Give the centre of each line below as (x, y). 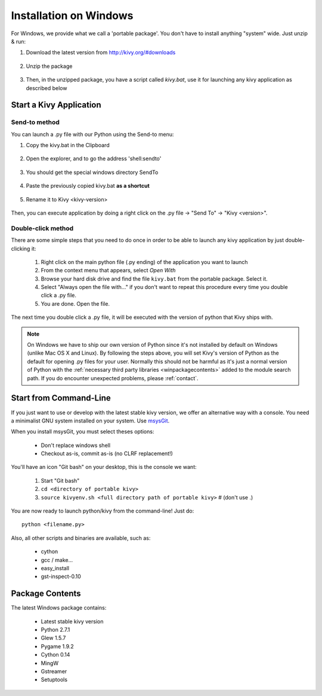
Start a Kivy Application (56, 105)
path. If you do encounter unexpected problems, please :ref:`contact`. (113, 378)
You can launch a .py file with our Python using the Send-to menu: (92, 134)
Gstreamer (54, 672)
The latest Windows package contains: (59, 608)
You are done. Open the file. (75, 303)
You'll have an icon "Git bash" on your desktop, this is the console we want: (104, 467)
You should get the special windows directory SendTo (92, 172)
